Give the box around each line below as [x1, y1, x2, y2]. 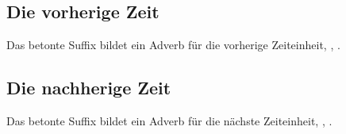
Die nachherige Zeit [6, 75, 171, 100]
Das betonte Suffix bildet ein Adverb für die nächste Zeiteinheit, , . [6, 113, 333, 128]
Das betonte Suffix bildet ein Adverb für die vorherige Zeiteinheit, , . [6, 36, 340, 53]
